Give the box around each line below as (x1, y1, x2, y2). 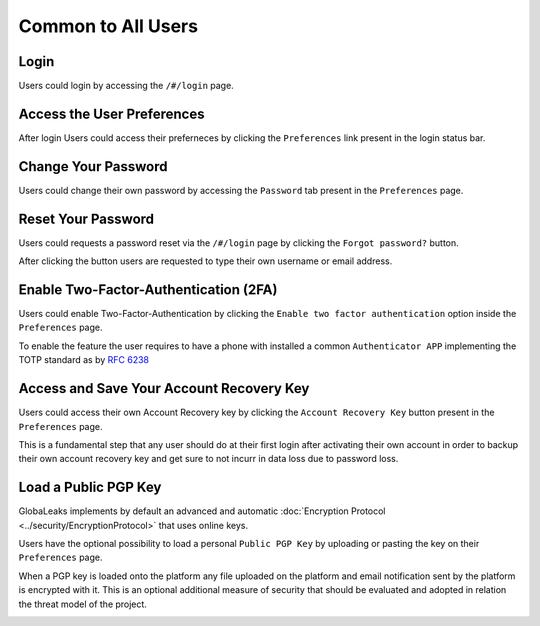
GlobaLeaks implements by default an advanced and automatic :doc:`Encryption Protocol (18, 505, 386, 517)
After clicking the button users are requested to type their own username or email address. (18, 255, 393, 267)
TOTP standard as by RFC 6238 (18, 354, 150, 366)
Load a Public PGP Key (18, 479, 162, 496)
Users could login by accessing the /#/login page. (18, 80, 234, 92)
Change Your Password (18, 158, 168, 175)
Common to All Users (18, 15, 199, 37)
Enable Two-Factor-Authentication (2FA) (18, 281, 278, 298)
